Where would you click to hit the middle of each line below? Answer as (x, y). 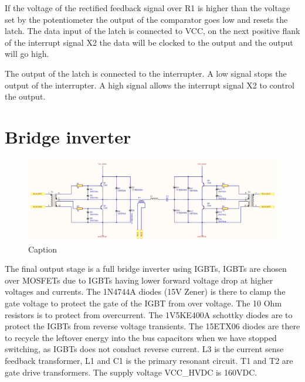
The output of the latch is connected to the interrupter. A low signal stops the (146, 73)
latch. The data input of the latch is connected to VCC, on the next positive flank (152, 31)
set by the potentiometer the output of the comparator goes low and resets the (146, 19)
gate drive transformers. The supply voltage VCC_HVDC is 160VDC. (131, 372)
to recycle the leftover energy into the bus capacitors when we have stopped (141, 337)
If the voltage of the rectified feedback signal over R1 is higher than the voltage (148, 8)
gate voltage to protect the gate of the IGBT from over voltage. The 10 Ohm (143, 303)
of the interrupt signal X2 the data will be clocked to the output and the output (149, 42)
